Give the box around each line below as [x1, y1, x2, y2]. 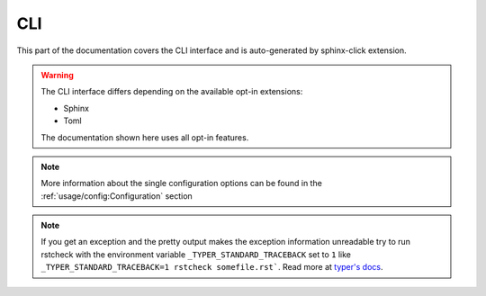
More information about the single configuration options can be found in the [40, 178, 323, 189]
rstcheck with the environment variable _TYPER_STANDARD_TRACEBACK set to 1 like [40, 248, 351, 260]
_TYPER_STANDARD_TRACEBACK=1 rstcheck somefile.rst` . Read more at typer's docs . [40, 262, 383, 273]
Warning [40, 69, 74, 80]
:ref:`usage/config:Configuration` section [40, 190, 193, 202]
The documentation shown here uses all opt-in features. [40, 131, 249, 143]
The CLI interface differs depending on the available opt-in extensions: [40, 86, 303, 97]
